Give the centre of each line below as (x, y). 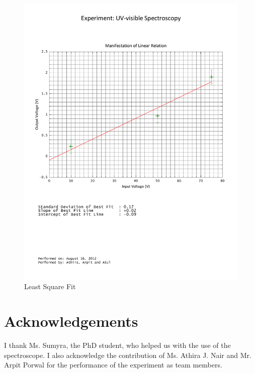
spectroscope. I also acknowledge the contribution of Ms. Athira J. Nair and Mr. (128, 355)
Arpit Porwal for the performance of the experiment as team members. (113, 365)
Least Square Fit (50, 286)
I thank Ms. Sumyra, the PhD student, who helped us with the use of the (117, 345)
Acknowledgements (71, 321)
